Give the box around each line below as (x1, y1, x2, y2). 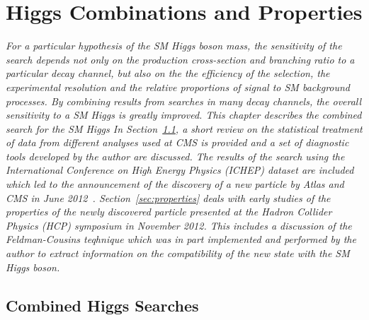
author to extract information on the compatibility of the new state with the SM (6, 246, 350, 261)
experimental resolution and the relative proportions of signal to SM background (6, 79, 351, 94)
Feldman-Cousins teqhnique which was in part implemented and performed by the (6, 232, 356, 247)
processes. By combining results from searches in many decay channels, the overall (6, 93, 362, 108)
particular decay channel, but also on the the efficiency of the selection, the (6, 66, 330, 81)
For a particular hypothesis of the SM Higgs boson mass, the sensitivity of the (6, 38, 342, 53)
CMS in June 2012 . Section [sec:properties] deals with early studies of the (6, 190, 331, 205)
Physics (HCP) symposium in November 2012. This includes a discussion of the (6, 218, 352, 232)
